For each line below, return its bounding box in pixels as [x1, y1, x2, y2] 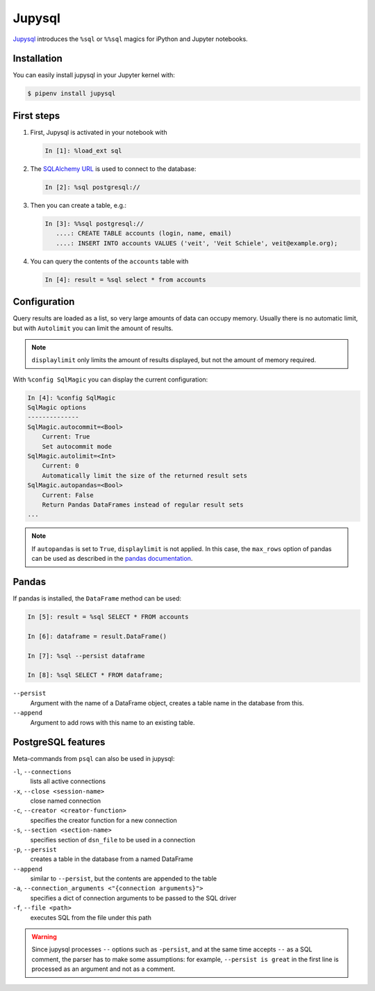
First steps [12, 110, 60, 122]
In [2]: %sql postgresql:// [44, 183, 140, 191]
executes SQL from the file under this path [30, 913, 152, 922]
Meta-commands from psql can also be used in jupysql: [12, 755, 175, 763]
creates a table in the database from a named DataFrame [30, 855, 194, 863]
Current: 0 [42, 462, 79, 470]
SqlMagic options [27, 404, 87, 411]
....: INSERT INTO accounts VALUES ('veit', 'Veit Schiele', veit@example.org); [56, 239, 338, 247]
